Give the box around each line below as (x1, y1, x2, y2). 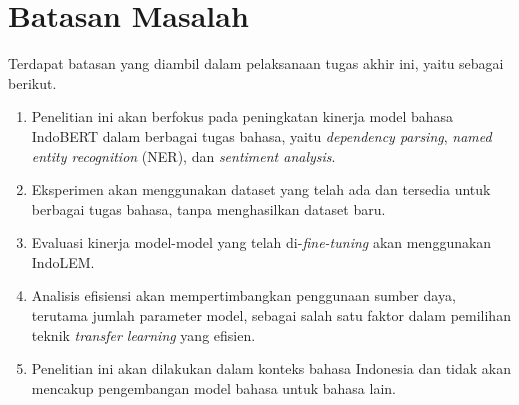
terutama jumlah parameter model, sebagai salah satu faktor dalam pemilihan (31, 305, 511, 326)
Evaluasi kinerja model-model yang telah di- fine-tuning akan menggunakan (31, 232, 492, 253)
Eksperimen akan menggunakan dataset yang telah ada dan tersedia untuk (31, 179, 491, 200)
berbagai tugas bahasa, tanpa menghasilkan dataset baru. (31, 198, 386, 219)
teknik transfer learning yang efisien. (31, 324, 256, 345)
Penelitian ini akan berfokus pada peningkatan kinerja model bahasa (31, 106, 454, 127)
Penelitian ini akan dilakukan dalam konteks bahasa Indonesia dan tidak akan (31, 358, 512, 379)
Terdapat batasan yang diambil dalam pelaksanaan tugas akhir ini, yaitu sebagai (8, 53, 504, 74)
